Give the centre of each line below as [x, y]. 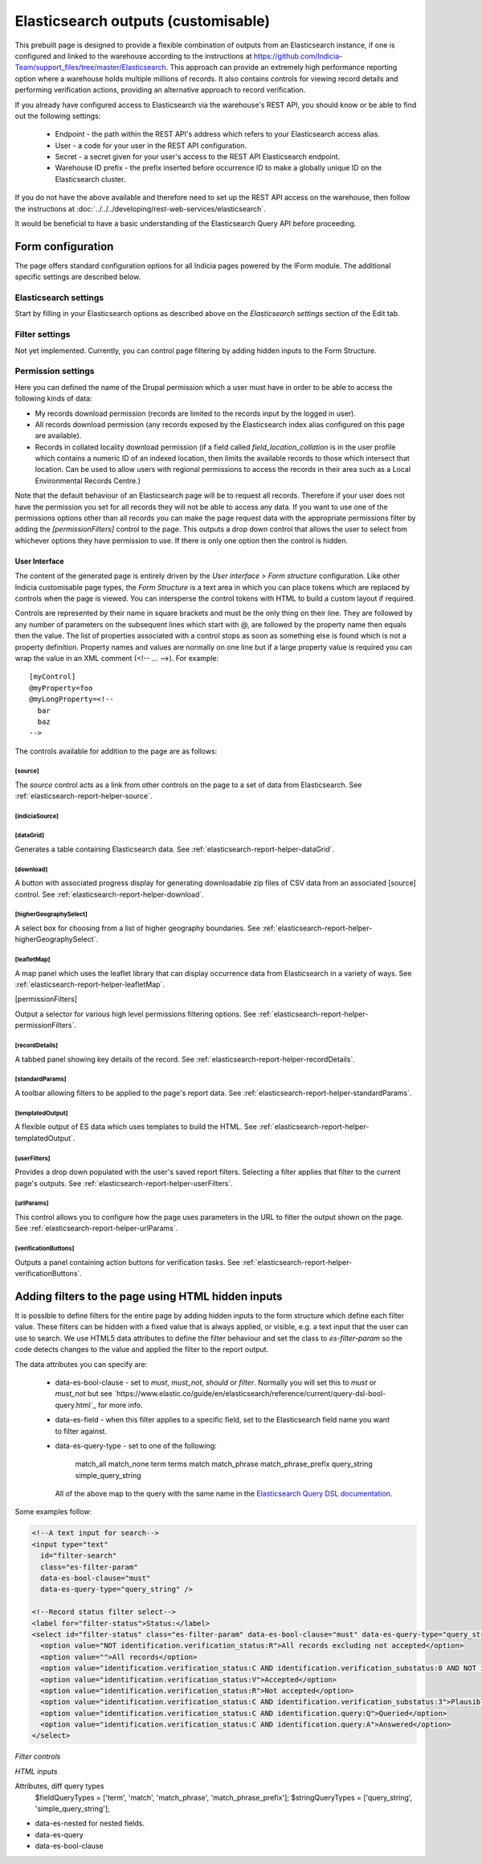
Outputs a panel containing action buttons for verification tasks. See [127, 1262]
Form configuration [64, 246]
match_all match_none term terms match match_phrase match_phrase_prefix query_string [224, 1464]
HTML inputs [36, 1771]
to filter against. [81, 1431]
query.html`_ [76, 1405]
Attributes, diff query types [59, 1786]
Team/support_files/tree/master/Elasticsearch [90, 68]
